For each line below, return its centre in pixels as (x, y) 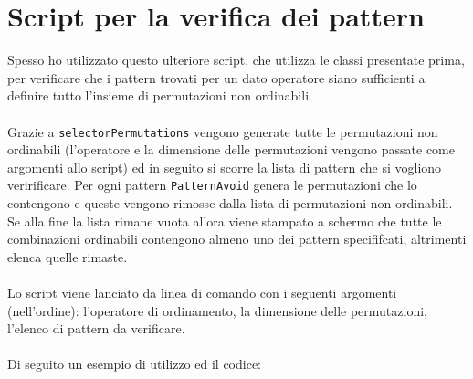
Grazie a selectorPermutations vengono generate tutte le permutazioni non (223, 131)
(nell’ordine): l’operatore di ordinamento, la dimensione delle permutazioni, (217, 310)
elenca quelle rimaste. (68, 256)
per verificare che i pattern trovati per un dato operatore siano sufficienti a (216, 77)
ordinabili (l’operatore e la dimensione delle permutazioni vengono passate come (231, 149)
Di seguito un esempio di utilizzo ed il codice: (134, 364)
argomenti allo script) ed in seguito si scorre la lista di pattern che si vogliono (225, 167)
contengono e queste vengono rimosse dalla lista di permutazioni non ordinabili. (230, 203)
